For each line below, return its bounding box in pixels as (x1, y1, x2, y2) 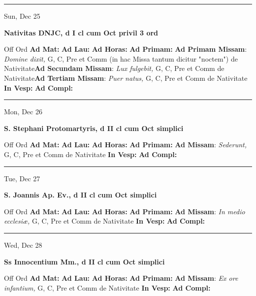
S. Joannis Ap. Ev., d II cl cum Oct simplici (4, 190, 157, 200)
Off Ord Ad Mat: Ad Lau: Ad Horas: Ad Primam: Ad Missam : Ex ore (4, 273, 238, 283)
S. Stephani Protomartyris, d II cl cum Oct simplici (4, 123, 184, 133)
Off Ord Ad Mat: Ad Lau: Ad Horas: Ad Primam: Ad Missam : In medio (4, 206, 245, 216)
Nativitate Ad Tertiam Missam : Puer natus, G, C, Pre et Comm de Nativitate (4, 72, 248, 83)
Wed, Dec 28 (4, 239, 42, 250)
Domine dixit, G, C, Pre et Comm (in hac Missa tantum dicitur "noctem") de (4, 53, 238, 64)
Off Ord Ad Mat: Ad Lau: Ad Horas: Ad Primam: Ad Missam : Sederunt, (4, 139, 247, 150)
